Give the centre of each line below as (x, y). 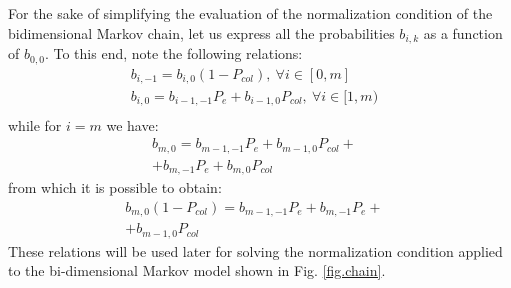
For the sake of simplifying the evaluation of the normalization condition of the (250, 13)
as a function (463, 32)
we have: (132, 124)
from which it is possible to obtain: (115, 187)
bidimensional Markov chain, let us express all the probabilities (201, 32)
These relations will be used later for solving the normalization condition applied (255, 250)
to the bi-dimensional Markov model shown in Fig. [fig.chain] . (197, 270)
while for (35, 124)
